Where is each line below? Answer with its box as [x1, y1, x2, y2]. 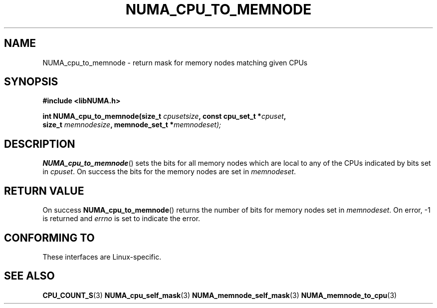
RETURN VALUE [4, 184, 84, 197]
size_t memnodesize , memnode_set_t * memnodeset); [42, 120, 221, 129]
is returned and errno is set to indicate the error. [42, 214, 201, 223]
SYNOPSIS [4, 75, 58, 88]
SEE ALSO [4, 270, 55, 283]
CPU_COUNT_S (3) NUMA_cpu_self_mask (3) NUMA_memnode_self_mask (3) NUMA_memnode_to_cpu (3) [42, 291, 397, 300]
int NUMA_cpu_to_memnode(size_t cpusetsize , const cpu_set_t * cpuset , [42, 112, 286, 121]
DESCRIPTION [4, 137, 75, 150]
